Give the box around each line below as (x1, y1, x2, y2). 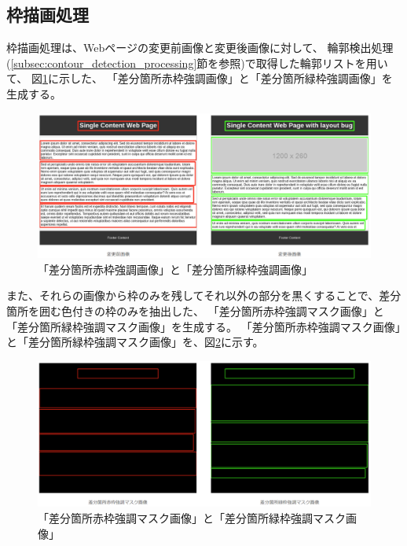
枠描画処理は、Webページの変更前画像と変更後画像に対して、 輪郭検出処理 (6, 39, 394, 56)
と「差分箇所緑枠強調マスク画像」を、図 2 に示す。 (6, 334, 264, 350)
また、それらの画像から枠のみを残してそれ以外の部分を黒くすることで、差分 (6, 287, 401, 304)
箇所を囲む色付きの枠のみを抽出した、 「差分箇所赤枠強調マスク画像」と (6, 303, 384, 319)
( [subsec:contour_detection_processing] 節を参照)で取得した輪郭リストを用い (6, 54, 388, 71)
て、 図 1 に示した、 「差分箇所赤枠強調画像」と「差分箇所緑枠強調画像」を (6, 70, 393, 87)
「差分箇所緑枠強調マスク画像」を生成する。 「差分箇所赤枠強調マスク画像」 (6, 318, 401, 334)
